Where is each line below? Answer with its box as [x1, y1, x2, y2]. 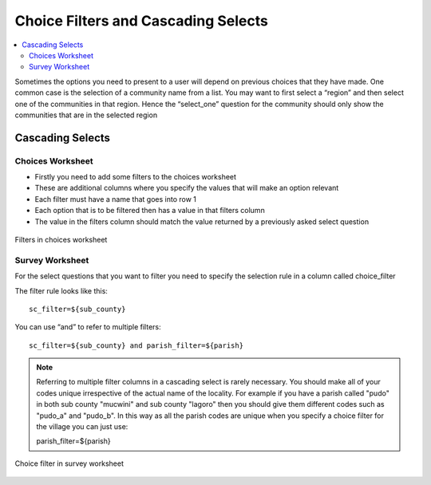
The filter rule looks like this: [14, 286, 108, 295]
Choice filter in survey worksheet [14, 459, 124, 468]
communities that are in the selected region [14, 110, 158, 120]
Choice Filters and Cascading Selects [14, 12, 269, 30]
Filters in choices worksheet [14, 235, 108, 244]
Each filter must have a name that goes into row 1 [34, 194, 197, 203]
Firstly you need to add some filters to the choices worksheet [34, 172, 237, 182]
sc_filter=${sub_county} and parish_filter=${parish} [29, 341, 243, 350]
